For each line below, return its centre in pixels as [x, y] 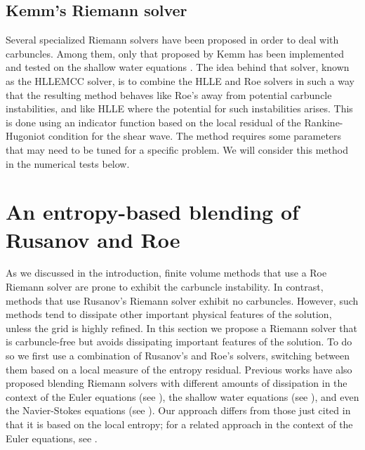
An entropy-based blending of [152, 212]
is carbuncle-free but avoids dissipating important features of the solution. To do [179, 342]
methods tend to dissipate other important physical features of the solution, [169, 314]
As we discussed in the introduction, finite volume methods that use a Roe [166, 273]
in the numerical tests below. [68, 163]
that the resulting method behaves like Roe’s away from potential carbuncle [169, 94]
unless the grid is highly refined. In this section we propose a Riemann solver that [181, 327]
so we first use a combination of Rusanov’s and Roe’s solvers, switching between [178, 356]
